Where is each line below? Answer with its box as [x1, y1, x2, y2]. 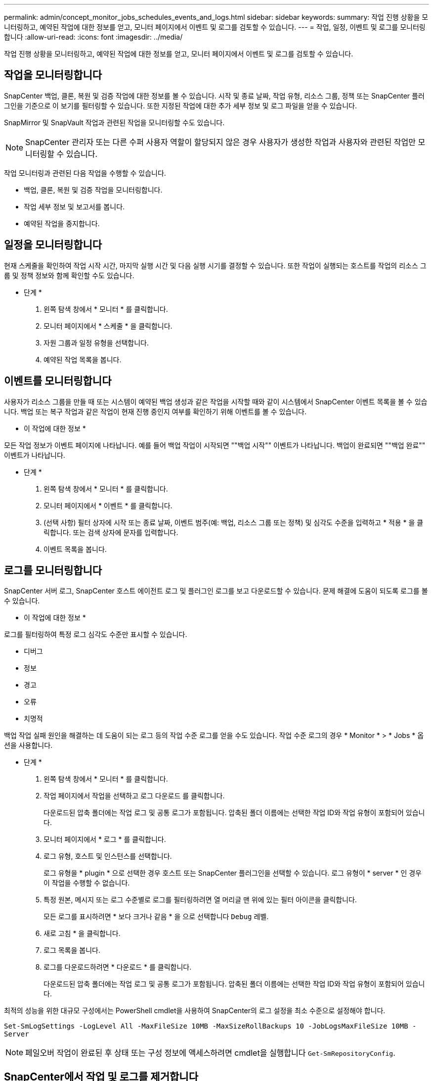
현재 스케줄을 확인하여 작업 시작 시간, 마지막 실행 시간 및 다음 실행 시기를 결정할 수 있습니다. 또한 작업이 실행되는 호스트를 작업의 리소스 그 [4, 261, 427, 270]
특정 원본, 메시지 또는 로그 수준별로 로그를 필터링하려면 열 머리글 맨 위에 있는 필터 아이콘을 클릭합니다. [43, 895, 357, 904]
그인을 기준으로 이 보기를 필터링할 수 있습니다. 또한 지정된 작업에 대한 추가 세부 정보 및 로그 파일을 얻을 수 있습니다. [4, 101, 357, 110]
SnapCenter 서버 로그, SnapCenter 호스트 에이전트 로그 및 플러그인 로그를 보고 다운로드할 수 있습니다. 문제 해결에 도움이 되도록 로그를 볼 [4, 587, 428, 595]
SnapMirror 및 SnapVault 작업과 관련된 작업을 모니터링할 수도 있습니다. [4, 118, 225, 127]
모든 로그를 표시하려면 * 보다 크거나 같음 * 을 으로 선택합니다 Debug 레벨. [43, 912, 269, 921]
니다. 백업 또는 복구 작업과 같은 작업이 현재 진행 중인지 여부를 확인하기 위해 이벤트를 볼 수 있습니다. [4, 407, 307, 416]
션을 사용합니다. [4, 741, 53, 750]
